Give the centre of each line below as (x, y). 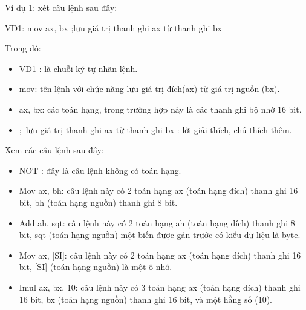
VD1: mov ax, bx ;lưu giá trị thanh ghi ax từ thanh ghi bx (113, 28)
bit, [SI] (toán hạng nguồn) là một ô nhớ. (96, 267)
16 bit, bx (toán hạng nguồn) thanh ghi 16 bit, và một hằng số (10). (145, 299)
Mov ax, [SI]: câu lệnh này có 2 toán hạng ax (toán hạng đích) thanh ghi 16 (160, 255)
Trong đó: (23, 48)
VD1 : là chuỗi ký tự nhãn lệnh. (78, 68)
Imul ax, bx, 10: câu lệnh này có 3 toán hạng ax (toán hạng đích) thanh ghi (160, 287)
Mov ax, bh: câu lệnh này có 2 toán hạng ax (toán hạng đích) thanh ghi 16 (158, 190)
